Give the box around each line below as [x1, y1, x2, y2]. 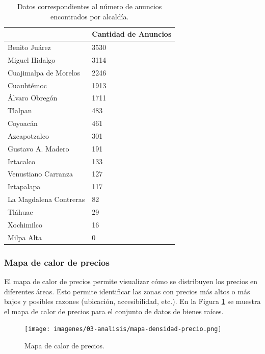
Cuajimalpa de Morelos [8, 67, 81, 78]
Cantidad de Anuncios [92, 29, 172, 39]
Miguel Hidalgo [8, 54, 56, 65]
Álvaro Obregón [8, 92, 58, 103]
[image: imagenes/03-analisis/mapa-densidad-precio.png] [24, 325, 222, 333]
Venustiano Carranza [8, 168, 73, 179]
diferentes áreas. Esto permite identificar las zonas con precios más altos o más [4, 286, 250, 296]
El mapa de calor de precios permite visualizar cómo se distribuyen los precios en [4, 276, 258, 286]
